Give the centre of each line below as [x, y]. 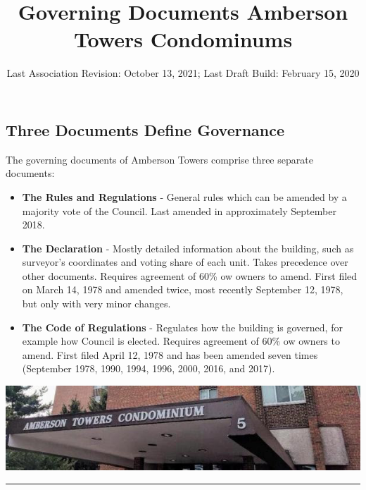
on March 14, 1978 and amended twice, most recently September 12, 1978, [183, 289]
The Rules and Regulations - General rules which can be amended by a [184, 196]
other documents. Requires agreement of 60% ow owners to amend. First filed [190, 275]
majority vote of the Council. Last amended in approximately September [179, 210]
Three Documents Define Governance [145, 129]
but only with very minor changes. [96, 304]
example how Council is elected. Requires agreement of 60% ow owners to [181, 341]
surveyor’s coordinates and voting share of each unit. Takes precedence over [185, 262]
